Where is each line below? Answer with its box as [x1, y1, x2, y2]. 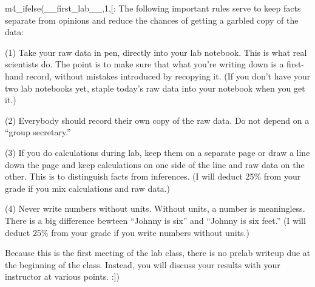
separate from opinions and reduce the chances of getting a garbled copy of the [5, 13, 299, 26]
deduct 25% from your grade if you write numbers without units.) [5, 226, 249, 238]
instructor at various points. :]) [5, 270, 120, 283]
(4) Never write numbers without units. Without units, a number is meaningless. [5, 202, 305, 215]
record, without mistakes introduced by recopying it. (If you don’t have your [26, 69, 311, 82]
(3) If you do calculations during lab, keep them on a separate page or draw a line [5, 146, 310, 158]
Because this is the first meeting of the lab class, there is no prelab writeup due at [5, 246, 311, 259]
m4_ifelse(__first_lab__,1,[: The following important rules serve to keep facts [5, 2, 301, 14]
